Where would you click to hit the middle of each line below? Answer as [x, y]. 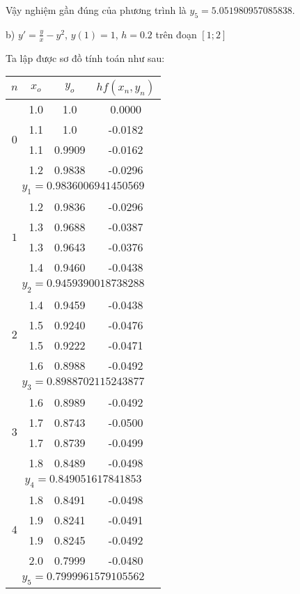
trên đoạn [176, 34]
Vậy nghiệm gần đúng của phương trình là [96, 10]
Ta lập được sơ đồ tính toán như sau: [85, 57]
